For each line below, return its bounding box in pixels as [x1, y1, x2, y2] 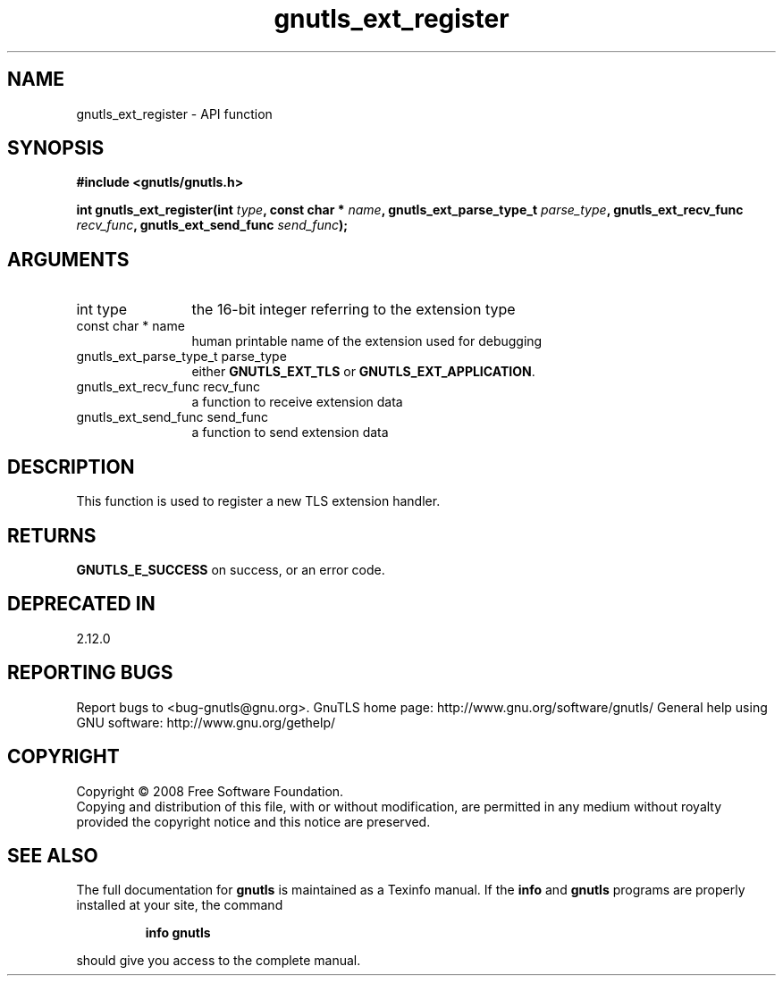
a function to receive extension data [191, 394, 403, 410]
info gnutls [145, 925, 211, 941]
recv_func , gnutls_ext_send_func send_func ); [76, 217, 349, 233]
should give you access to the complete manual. [76, 953, 361, 969]
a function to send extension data [191, 424, 389, 441]
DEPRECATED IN [7, 592, 156, 616]
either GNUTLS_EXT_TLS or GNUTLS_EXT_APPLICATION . [191, 364, 535, 380]
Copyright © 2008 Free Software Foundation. [76, 783, 344, 799]
